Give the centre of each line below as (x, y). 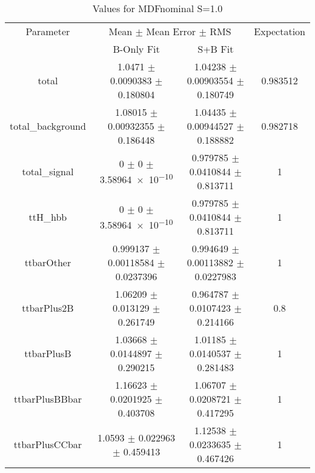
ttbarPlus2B (48, 308)
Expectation (280, 31)
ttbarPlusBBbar (48, 399)
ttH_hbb (48, 217)
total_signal (48, 171)
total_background (48, 126)
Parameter (48, 31)
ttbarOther (48, 262)
